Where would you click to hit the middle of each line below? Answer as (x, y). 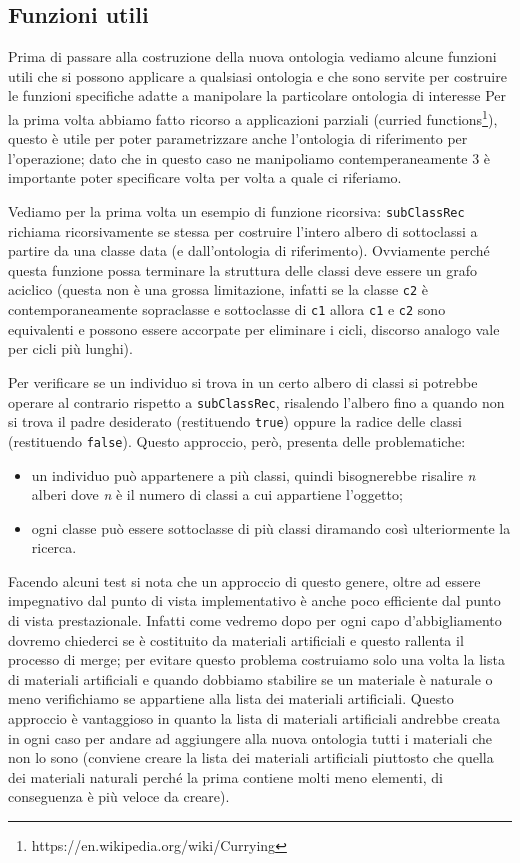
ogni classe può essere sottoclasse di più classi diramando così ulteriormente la (271, 527)
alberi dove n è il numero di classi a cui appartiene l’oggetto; (217, 494)
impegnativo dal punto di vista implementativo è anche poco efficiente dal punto (254, 600)
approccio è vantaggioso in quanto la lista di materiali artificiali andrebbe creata (254, 718)
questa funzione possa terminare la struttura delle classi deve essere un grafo (243, 269)
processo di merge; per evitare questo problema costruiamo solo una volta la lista (256, 659)
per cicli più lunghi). (70, 348)
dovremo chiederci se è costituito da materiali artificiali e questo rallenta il (236, 639)
